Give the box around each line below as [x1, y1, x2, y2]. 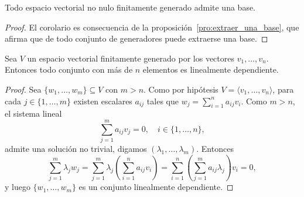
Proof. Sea [5, 83, 42, 95]
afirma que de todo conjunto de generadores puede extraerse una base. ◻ [5, 32, 268, 45]
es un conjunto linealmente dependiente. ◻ [78, 181, 234, 193]
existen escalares [73, 94, 132, 107]
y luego [5, 181, 30, 193]
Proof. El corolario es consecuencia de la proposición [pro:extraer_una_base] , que [5, 21, 299, 33]
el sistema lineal [5, 107, 62, 120]
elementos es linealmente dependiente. [142, 63, 279, 76]
